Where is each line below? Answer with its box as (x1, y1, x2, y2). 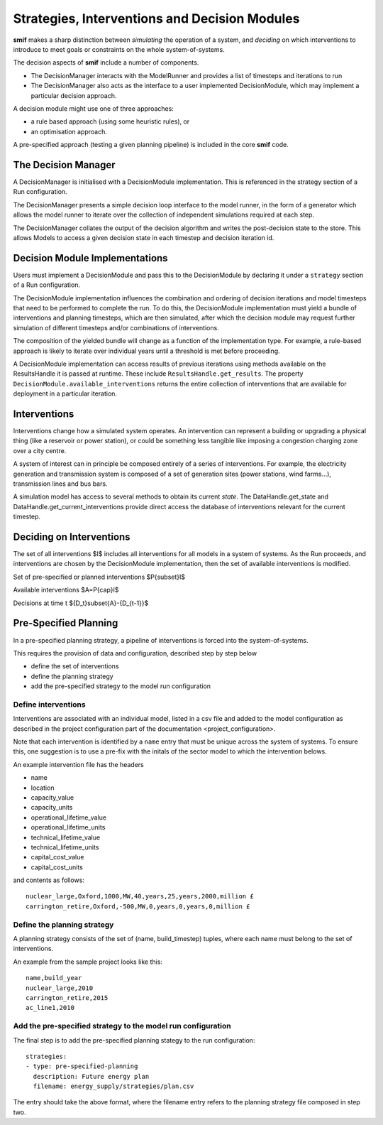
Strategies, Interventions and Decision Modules (13, 11, 300, 26)
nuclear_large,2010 (26, 984, 94, 992)
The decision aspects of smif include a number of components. (13, 58, 199, 67)
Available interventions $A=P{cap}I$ (13, 586, 119, 594)
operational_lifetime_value (30, 813, 106, 822)
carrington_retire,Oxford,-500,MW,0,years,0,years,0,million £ (26, 902, 250, 911)
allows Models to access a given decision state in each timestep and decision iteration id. (13, 233, 274, 241)
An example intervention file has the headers (13, 760, 145, 768)
